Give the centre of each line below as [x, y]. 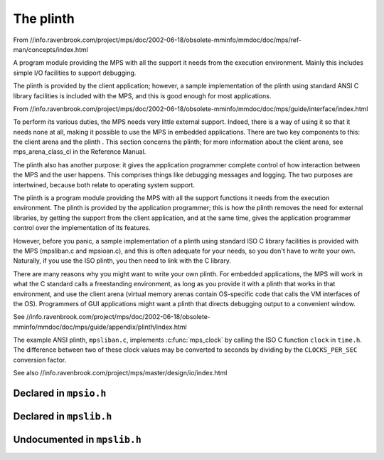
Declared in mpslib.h [63, 417]
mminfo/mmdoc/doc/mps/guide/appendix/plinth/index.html [100, 327]
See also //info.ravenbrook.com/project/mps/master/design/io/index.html [120, 373]
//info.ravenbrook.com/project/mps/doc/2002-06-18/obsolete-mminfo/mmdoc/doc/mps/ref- [166, 40]
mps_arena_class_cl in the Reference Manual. [80, 152]
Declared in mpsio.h [60, 393]
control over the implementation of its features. [82, 228]
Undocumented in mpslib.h [77, 440]
